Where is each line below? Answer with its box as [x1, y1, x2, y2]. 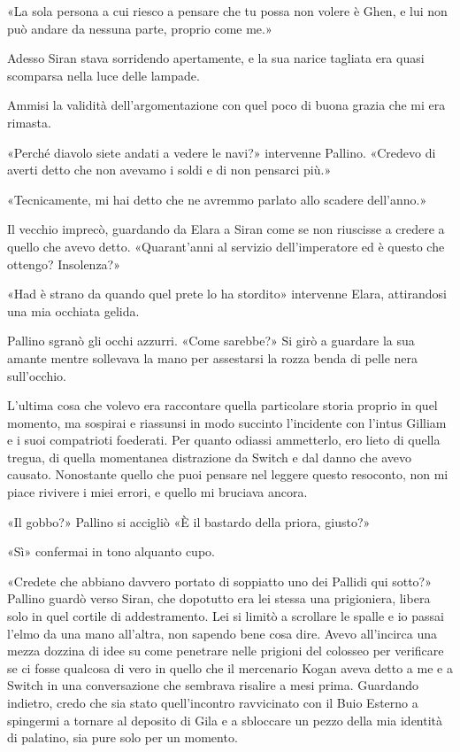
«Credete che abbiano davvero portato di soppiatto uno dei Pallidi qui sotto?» [7, 571, 433, 590]
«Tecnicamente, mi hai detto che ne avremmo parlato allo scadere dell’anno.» [7, 190, 427, 208]
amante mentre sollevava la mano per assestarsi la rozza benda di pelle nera [7, 348, 418, 367]
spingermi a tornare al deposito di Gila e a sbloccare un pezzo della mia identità [7, 710, 443, 729]
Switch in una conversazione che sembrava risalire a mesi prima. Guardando [7, 676, 418, 694]
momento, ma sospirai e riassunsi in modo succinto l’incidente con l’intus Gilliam [7, 413, 447, 431]
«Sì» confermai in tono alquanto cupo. [7, 542, 215, 561]
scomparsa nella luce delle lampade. [7, 66, 200, 84]
